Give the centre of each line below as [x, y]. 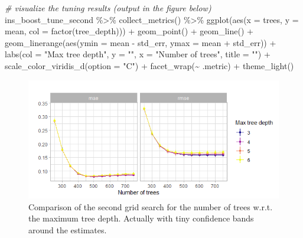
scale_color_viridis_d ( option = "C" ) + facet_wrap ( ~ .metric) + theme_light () [149, 65]
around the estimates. [68, 229]
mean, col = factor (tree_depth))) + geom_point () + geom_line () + [129, 31]
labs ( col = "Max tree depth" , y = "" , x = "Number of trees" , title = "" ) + [138, 54]
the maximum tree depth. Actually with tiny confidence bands [141, 218]
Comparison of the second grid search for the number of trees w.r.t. [151, 206]
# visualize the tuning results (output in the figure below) [108, 8]
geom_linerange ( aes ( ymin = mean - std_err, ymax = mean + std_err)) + [141, 42]
